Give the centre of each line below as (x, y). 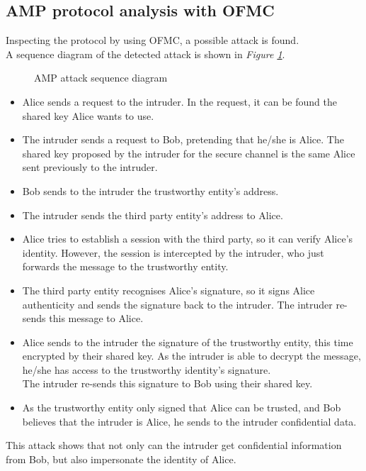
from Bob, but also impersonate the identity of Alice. (121, 459)
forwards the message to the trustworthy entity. (125, 266)
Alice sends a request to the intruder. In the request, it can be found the (179, 101)
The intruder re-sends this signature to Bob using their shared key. (167, 383)
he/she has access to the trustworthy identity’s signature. (147, 369)
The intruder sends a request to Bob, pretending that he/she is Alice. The (183, 139)
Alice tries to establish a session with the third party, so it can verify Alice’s (188, 239)
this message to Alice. (96, 318)
